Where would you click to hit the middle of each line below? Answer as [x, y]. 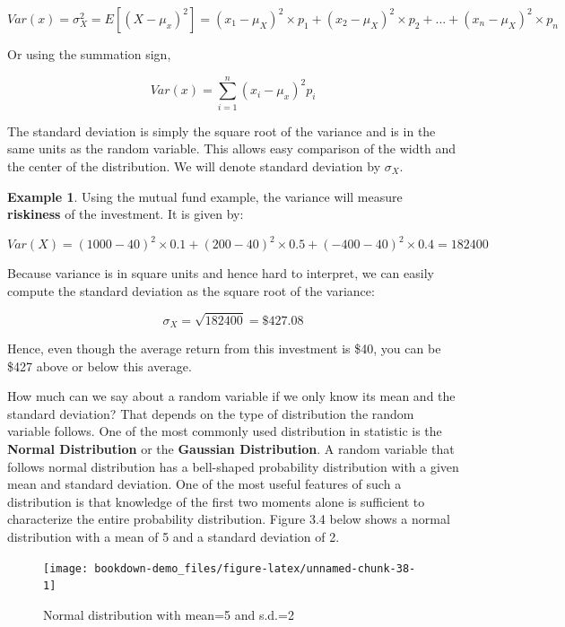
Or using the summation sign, [89, 54]
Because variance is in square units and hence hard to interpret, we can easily [221, 273]
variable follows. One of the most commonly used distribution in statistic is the [225, 431]
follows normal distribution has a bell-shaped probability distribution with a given [233, 466]
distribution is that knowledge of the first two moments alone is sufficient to [216, 501]
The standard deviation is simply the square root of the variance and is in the [222, 131]
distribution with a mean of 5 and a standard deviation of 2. [174, 536]
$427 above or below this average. [100, 366]
